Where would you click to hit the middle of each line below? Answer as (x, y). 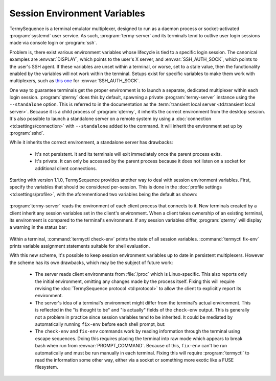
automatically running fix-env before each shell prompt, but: (100, 324)
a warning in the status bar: (38, 227)
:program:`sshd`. (27, 133)
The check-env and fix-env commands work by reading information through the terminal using (137, 331)
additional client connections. (66, 168)
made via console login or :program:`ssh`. (53, 43)
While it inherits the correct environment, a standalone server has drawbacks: (91, 142)
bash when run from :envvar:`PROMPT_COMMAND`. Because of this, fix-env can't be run (131, 346)
